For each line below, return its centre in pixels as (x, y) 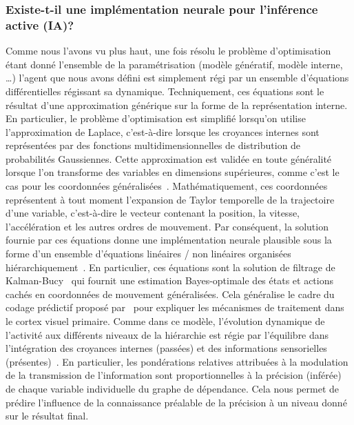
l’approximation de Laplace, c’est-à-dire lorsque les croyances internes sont (163, 131)
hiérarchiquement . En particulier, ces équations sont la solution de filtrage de (170, 267)
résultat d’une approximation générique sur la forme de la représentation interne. (177, 105)
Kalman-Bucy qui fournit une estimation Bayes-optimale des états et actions (170, 280)
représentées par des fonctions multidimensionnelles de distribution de (153, 145)
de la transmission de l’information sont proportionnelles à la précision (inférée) (174, 375)
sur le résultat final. (47, 416)
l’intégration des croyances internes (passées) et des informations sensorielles (166, 348)
